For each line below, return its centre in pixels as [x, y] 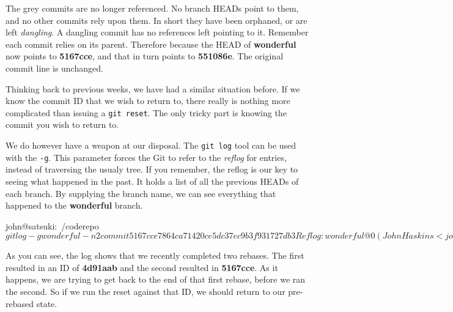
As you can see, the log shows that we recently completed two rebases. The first [155, 255]
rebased [20, 303]
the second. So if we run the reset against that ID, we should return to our [145, 292]
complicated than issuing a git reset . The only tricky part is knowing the [146, 112]
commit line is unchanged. [54, 68]
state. [47, 303]
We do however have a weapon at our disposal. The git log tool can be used [151, 145]
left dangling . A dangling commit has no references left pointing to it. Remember [157, 32]
